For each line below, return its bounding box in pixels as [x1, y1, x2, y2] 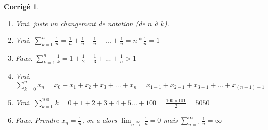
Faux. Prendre [15, 115, 59, 125]
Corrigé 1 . [4, 1, 39, 11]
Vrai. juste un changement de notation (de [15, 18, 145, 28]
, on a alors [82, 115, 117, 125]
